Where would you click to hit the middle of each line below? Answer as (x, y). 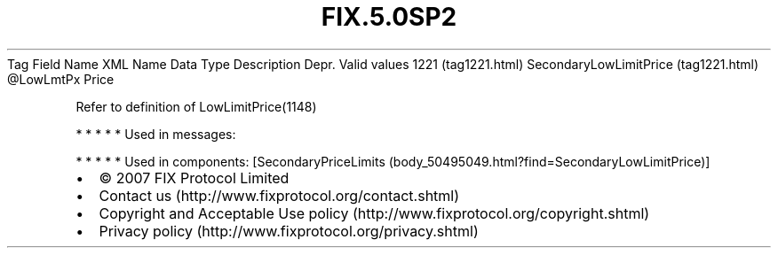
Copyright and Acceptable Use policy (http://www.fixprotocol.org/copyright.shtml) (374, 213)
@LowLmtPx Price (61, 79)
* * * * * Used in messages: (156, 134)
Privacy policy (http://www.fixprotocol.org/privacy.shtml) (289, 231)
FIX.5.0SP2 (389, 17)
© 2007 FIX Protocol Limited (194, 178)
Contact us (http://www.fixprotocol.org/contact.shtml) (279, 195)
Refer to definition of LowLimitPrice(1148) (196, 106)
